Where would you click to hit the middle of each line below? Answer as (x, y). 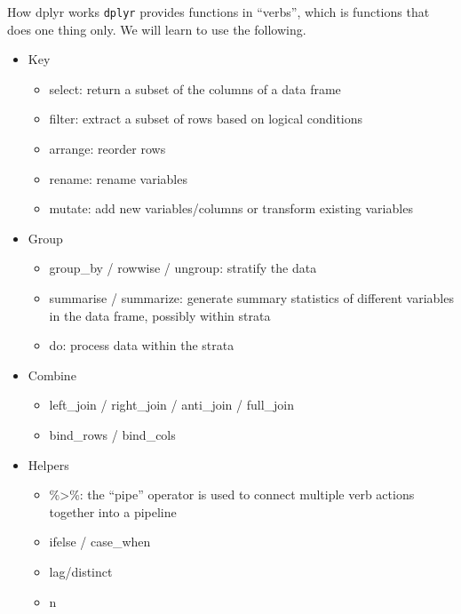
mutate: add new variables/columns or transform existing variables (231, 208)
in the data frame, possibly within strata (160, 315)
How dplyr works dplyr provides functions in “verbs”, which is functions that (219, 12)
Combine (52, 375)
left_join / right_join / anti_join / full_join (172, 405)
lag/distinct (81, 571)
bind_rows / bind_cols (112, 434)
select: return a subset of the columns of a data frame (195, 88)
